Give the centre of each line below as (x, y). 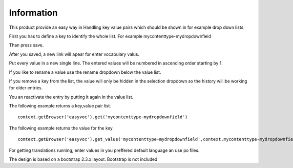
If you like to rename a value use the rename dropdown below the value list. (85, 72)
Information (33, 13)
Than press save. (26, 45)
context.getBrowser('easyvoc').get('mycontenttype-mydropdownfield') (103, 117)
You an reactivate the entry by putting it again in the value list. (71, 97)
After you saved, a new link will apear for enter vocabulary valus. (74, 54)
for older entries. (26, 88)
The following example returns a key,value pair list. (60, 106)
